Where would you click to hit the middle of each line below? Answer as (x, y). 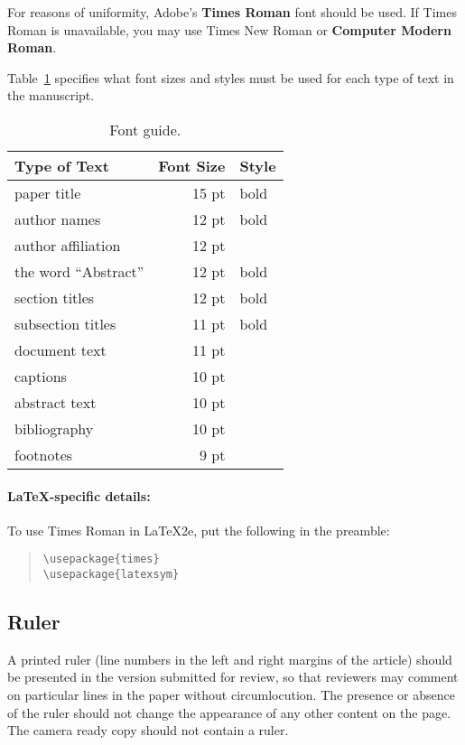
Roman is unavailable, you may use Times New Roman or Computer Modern (229, 29)
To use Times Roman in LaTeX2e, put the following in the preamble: (199, 530)
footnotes (44, 454)
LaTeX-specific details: (79, 495)
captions (41, 376)
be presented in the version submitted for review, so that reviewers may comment (233, 677)
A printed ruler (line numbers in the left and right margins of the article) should (230, 659)
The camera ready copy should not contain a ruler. (148, 730)
